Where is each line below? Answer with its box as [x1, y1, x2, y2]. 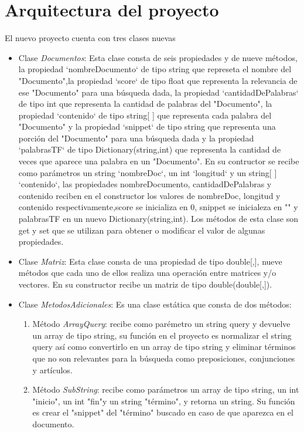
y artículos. [32, 363, 73, 376]
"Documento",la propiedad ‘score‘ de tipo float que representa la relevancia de [18, 74, 298, 86]
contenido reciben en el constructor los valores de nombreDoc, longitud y [18, 189, 281, 201]
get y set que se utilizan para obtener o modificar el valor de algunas [18, 224, 265, 236]
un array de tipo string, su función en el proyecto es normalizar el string [32, 329, 292, 341]
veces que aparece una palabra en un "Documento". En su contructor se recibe [18, 155, 299, 167]
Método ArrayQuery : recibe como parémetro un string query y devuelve [32, 318, 291, 330]
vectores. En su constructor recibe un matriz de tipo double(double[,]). [18, 278, 272, 290]
